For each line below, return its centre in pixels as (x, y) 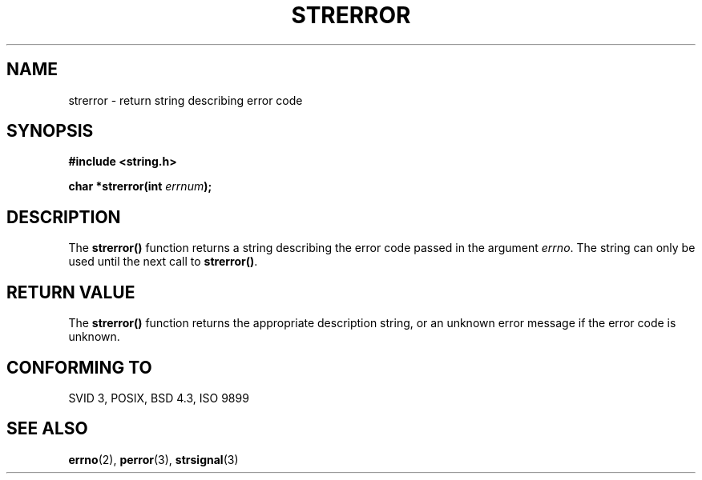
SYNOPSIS (50, 131)
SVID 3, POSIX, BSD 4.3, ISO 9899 (159, 398)
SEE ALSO (47, 429)
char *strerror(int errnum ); (140, 186)
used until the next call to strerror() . (163, 262)
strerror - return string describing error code (186, 100)
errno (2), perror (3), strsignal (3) (153, 459)
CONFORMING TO (79, 367)
